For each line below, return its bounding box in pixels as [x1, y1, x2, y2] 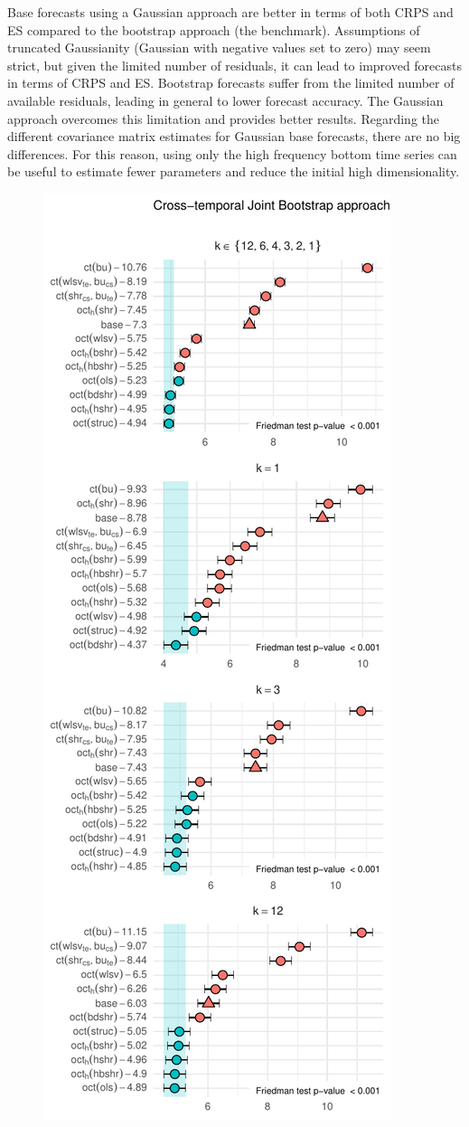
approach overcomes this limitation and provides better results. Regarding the [7, 109, 439, 128]
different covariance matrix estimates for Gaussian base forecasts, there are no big [7, 127, 461, 146]
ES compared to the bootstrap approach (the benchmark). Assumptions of [7, 20, 420, 39]
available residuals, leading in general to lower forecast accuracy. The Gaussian [7, 90, 444, 109]
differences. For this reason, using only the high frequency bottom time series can [7, 144, 457, 163]
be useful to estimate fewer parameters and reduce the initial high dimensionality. [7, 162, 460, 181]
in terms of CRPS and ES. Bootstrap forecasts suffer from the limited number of [7, 73, 455, 92]
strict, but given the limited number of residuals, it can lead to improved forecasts [7, 55, 463, 74]
